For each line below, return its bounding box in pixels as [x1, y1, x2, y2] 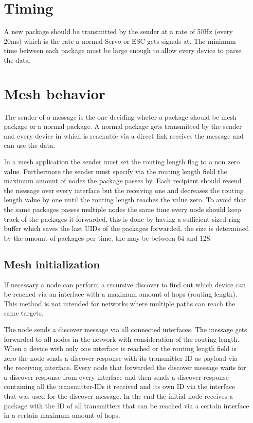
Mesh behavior [4, 83, 106, 103]
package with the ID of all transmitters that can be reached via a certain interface [4, 400, 249, 410]
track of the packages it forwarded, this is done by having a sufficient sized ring [4, 213, 240, 224]
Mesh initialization [4, 256, 100, 271]
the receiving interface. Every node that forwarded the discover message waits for [4, 362, 246, 372]
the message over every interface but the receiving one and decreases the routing [4, 185, 244, 195]
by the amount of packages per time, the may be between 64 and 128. [4, 232, 212, 243]
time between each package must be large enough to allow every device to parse [4, 45, 242, 55]
